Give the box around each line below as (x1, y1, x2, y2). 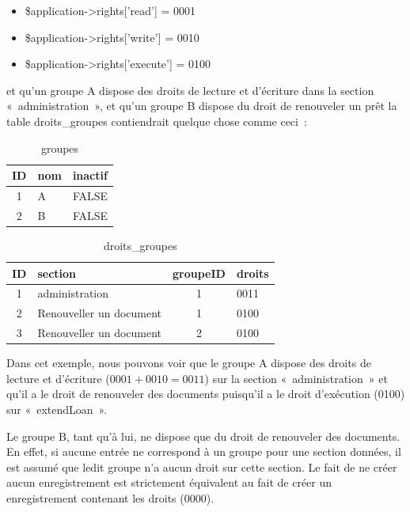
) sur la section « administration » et (204, 370, 388, 386)
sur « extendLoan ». (6, 400, 108, 417)
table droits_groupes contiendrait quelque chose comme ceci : (6, 112, 307, 129)
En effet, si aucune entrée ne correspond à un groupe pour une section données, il (6, 443, 401, 460)
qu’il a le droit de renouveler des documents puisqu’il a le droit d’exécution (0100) (6, 385, 405, 402)
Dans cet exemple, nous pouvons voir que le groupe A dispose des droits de (6, 355, 371, 371)
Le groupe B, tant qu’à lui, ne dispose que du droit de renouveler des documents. (6, 427, 401, 444)
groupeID (173, 264, 226, 281)
